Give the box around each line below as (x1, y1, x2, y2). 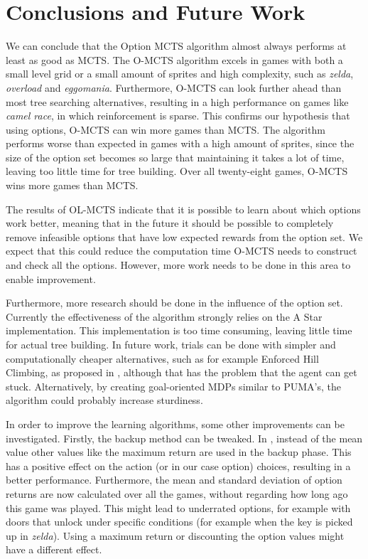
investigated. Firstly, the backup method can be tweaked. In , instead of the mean (6, 430, 363, 445)
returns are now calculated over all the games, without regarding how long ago (6, 486, 348, 501)
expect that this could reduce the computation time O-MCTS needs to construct (6, 243, 357, 258)
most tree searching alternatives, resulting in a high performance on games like (6, 94, 349, 109)
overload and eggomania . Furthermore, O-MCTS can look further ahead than (6, 80, 342, 95)
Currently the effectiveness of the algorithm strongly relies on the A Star (6, 309, 323, 324)
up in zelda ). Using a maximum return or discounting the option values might (6, 528, 345, 543)
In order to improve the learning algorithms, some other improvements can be (6, 416, 345, 431)
